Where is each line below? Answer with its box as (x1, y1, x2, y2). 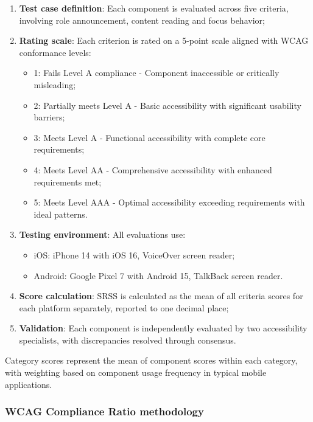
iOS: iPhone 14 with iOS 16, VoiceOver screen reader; (33, 248, 235, 261)
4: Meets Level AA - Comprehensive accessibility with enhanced (33, 163, 272, 176)
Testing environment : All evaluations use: (19, 228, 186, 241)
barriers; (33, 111, 65, 123)
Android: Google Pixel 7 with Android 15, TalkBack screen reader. (33, 269, 283, 282)
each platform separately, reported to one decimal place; (19, 301, 229, 314)
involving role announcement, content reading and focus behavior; (19, 13, 265, 26)
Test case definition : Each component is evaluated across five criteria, (19, 2, 289, 14)
